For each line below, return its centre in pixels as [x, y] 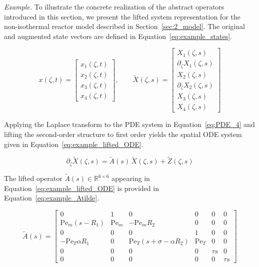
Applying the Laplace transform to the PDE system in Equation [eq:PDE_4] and [129, 124]
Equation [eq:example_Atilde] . [52, 198]
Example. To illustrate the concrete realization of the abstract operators [114, 6]
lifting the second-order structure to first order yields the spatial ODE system [123, 134]
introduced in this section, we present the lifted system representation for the [122, 16]
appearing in [131, 178]
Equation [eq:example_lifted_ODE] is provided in [81, 188]
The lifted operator [33, 178]
